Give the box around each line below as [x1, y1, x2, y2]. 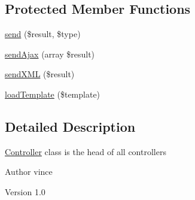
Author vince [5, 165, 53, 178]
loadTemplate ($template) [5, 87, 100, 100]
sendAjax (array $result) [5, 47, 95, 60]
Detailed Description [5, 117, 136, 135]
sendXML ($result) [5, 68, 75, 80]
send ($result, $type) [5, 28, 81, 40]
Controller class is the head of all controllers [5, 145, 166, 157]
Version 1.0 [5, 185, 45, 198]
